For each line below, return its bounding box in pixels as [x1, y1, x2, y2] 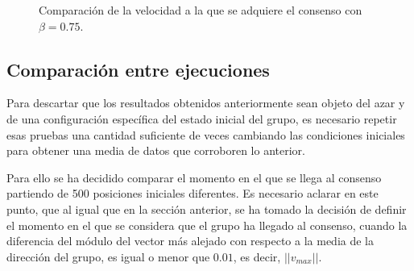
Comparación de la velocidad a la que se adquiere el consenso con [39, 2, 362, 18]
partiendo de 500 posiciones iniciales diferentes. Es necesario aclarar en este [6, 185, 379, 202]
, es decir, [233, 248, 281, 265]
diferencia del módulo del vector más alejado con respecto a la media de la [6, 232, 375, 249]
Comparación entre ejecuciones [6, 56, 270, 81]
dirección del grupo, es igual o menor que [6, 248, 210, 265]
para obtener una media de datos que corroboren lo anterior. [6, 142, 305, 159]
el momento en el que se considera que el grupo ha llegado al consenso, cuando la [6, 216, 408, 233]
